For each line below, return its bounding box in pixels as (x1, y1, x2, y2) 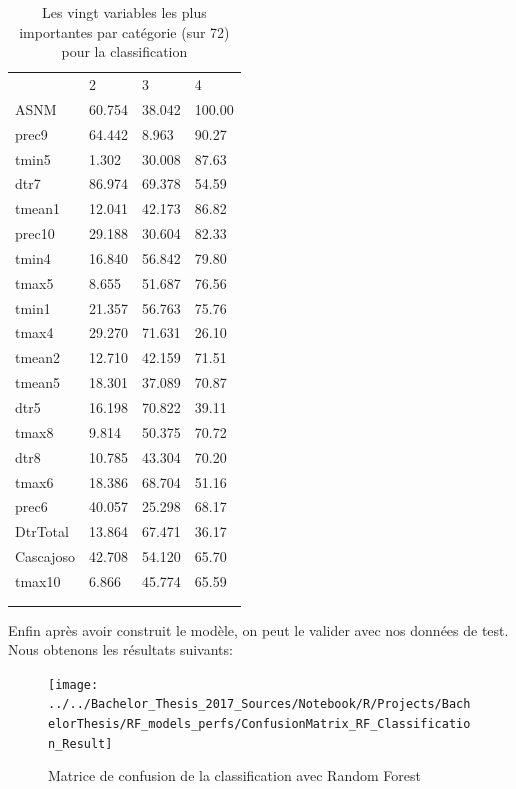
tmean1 (15, 198, 61, 219)
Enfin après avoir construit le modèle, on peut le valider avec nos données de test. (8, 619, 509, 640)
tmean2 (15, 347, 61, 368)
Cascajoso (15, 546, 76, 567)
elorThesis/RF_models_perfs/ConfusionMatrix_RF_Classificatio (48, 717, 471, 731)
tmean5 (15, 372, 61, 393)
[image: (48, 677, 99, 692)
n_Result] (48, 736, 113, 751)
